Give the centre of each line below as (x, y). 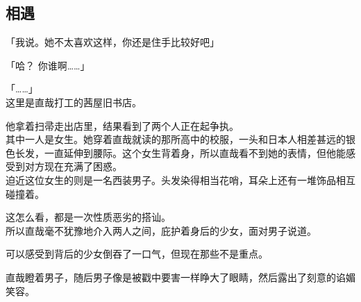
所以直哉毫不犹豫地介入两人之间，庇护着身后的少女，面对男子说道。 (161, 230)
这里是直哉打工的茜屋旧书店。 (74, 102)
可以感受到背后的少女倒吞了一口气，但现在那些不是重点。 (137, 254)
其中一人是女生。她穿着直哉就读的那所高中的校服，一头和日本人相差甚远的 (176, 139)
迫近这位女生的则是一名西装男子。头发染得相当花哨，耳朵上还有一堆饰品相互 (180, 179)
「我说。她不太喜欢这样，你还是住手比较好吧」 (112, 42)
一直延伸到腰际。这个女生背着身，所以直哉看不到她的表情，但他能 (195, 152)
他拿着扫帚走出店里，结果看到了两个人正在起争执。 (122, 125)
